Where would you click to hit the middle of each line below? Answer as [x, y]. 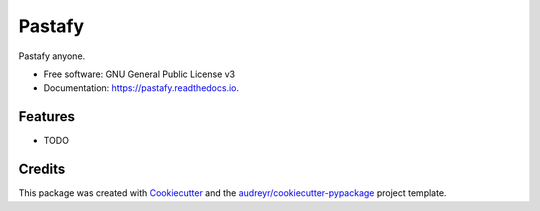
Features [46, 116]
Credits [42, 169]
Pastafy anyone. [52, 56]
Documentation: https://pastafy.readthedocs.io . [141, 88]
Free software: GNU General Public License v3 [139, 74]
